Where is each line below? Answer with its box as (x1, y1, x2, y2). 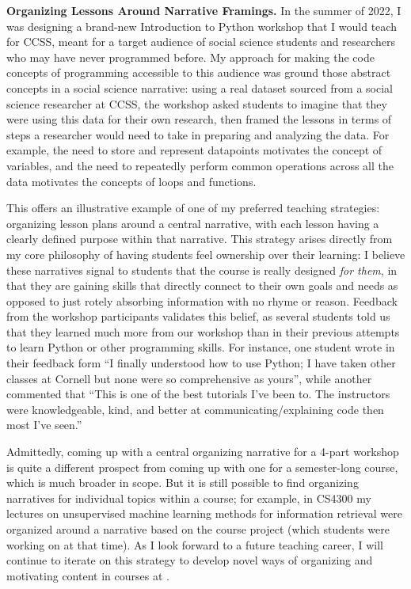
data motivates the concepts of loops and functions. (6, 173, 257, 189)
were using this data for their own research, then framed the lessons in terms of (6, 111, 392, 127)
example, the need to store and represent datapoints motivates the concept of (6, 142, 382, 158)
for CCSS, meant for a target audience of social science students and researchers (6, 33, 396, 50)
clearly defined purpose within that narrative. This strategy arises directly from (6, 230, 393, 247)
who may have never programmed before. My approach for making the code (6, 48, 375, 65)
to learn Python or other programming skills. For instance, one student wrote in (6, 339, 395, 355)
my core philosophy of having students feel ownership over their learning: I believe (6, 245, 405, 262)
